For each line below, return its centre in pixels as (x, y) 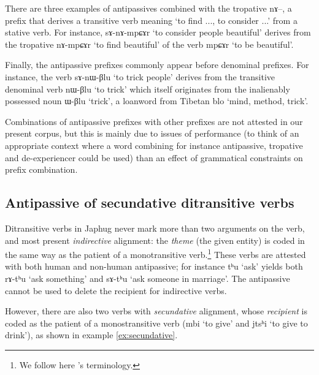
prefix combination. (41, 169)
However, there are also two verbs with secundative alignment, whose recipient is (156, 311)
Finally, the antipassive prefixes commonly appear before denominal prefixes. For (157, 65)
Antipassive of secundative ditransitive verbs (150, 203)
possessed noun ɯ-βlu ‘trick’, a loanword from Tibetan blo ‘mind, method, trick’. (157, 101)
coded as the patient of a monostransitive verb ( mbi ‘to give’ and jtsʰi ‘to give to (156, 323)
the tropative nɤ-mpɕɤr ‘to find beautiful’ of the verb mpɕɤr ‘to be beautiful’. (149, 44)
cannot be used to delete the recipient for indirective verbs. (116, 290)
